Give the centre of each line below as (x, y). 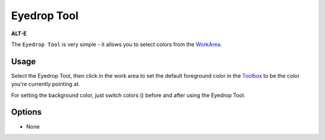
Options (26, 112)
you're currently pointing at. (46, 84)
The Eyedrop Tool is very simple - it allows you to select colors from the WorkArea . (116, 44)
